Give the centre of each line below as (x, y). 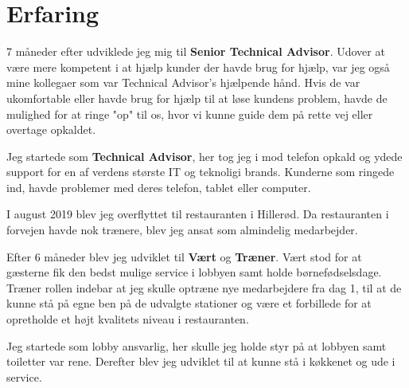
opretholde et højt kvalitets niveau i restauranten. (128, 319)
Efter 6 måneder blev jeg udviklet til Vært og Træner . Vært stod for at (184, 256)
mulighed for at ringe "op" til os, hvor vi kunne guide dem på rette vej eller (190, 114)
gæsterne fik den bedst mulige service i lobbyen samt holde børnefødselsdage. (194, 272)
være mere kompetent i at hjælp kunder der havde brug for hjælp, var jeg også (198, 67)
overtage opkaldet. (51, 129)
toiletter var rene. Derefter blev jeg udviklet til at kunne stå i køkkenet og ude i (201, 361)
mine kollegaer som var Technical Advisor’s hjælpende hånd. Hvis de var (183, 82)
